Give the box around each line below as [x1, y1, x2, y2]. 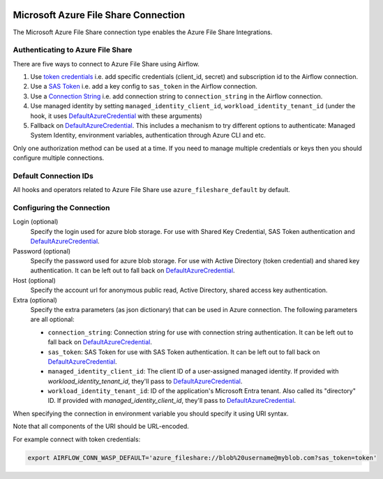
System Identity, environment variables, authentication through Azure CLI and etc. [30, 131, 266, 140]
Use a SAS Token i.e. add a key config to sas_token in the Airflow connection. [30, 82, 258, 91]
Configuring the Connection [13, 203, 110, 213]
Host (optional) [13, 276, 56, 284]
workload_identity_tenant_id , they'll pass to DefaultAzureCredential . [47, 377, 243, 385]
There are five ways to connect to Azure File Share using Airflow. [13, 59, 200, 68]
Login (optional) [13, 217, 59, 226]
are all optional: [30, 315, 75, 324]
